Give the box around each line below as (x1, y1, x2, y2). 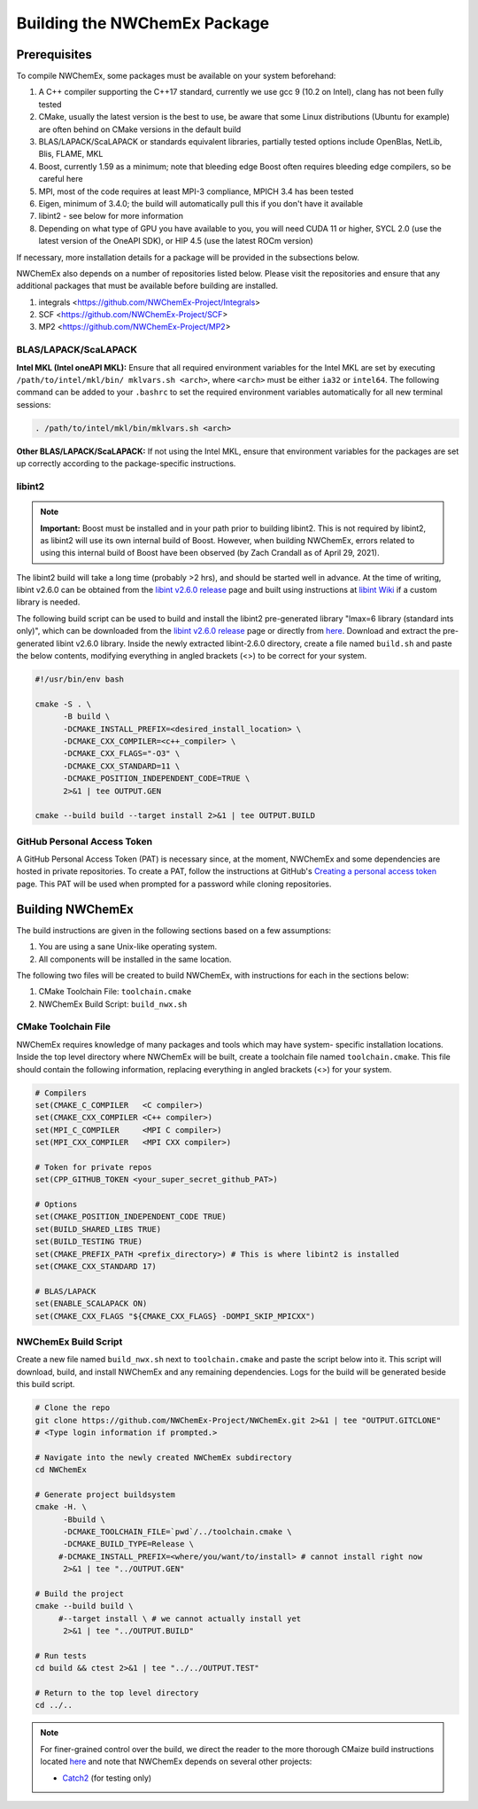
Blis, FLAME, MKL (38, 149, 104, 160)
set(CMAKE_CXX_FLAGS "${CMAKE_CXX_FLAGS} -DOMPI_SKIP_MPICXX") (35, 1311, 316, 1321)
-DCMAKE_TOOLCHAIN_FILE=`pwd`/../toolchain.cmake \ (63, 1527, 292, 1537)
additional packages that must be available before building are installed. (16, 280, 279, 292)
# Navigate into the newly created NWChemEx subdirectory (35, 1452, 292, 1462)
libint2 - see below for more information (38, 211, 184, 222)
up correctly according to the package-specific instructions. (16, 458, 236, 469)
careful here (38, 174, 83, 184)
